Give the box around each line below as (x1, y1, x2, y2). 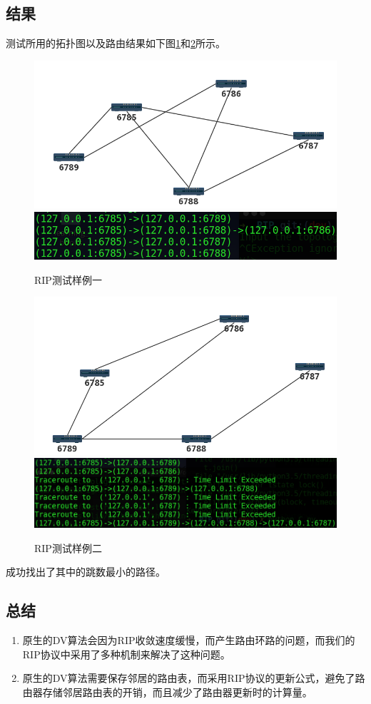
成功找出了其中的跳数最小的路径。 (6, 564, 166, 579)
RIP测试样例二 (34, 540, 102, 555)
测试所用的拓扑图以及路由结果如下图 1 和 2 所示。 (6, 36, 225, 51)
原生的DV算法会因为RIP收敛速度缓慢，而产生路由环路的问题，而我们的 (22, 633, 355, 648)
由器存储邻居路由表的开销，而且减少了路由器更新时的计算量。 (22, 684, 312, 699)
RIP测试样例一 (34, 272, 102, 287)
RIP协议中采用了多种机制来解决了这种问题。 (22, 646, 230, 661)
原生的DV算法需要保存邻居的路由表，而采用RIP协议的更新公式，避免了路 (22, 670, 365, 685)
